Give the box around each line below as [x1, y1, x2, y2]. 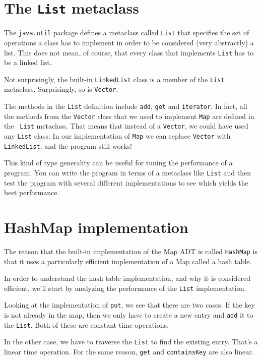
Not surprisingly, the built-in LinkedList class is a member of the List [4, 74, 225, 84]
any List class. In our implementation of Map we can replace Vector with [4, 131, 231, 141]
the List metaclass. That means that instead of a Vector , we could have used [4, 121, 248, 131]
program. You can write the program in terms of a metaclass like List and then [4, 167, 251, 177]
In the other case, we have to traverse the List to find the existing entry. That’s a [4, 336, 258, 347]
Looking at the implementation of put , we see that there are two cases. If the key [4, 299, 255, 310]
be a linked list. [4, 57, 52, 68]
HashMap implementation [4, 216, 188, 237]
